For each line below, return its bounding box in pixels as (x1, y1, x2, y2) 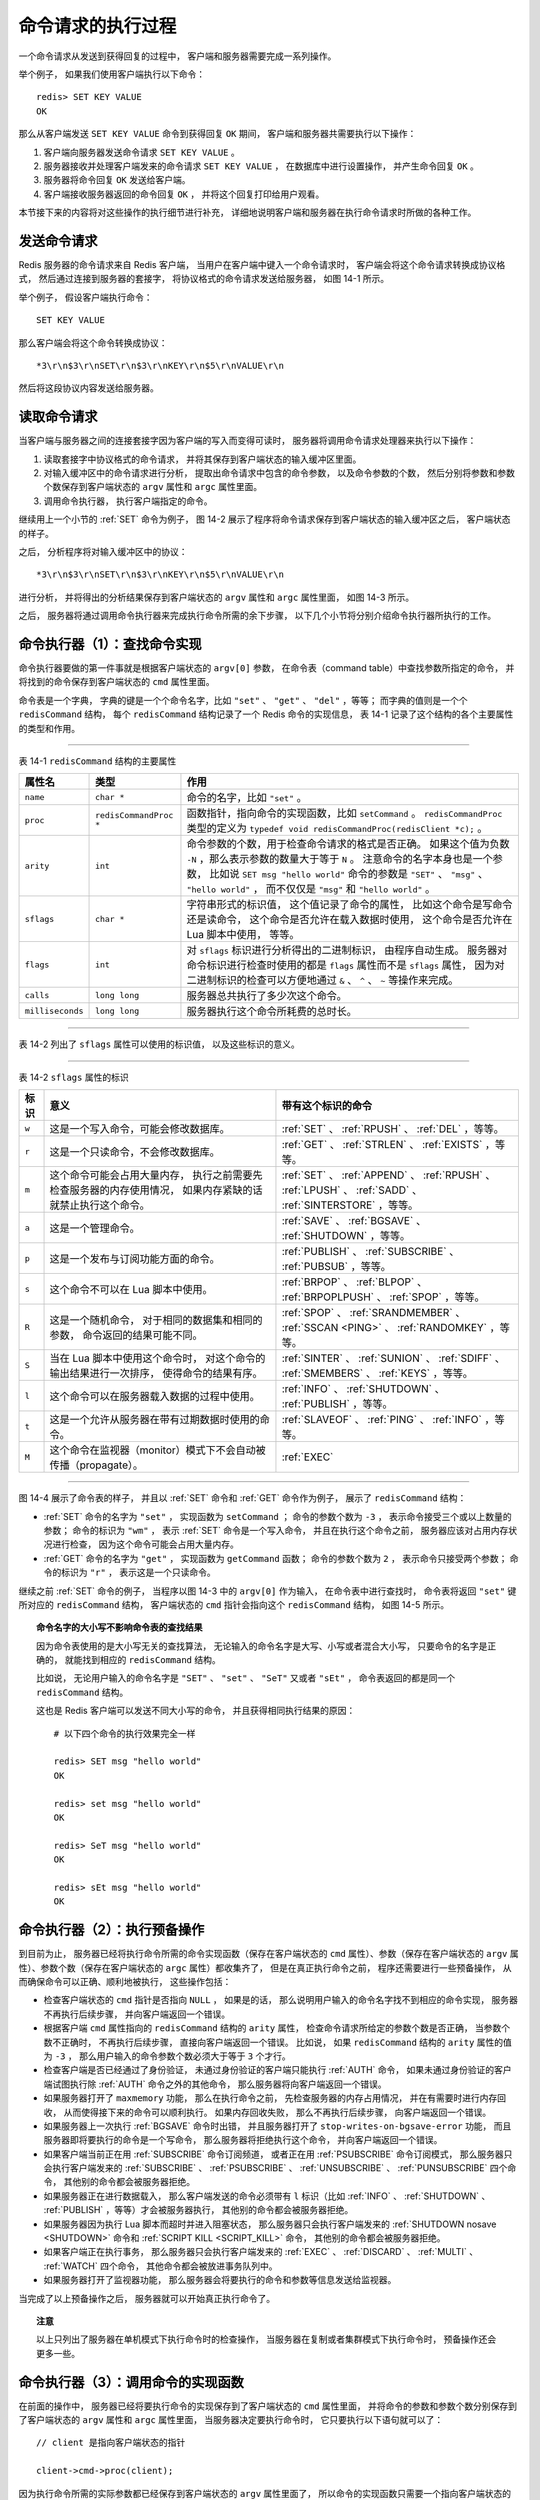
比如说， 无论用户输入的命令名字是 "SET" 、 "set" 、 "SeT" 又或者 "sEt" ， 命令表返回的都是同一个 (36, 1672, 455, 1684)
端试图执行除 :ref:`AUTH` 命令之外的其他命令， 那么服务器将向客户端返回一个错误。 (43, 2078, 387, 2090)
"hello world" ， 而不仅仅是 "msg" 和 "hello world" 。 (186, 882, 436, 896)
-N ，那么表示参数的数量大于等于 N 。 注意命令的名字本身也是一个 (186, 852, 494, 866)
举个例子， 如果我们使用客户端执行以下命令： (18, 68, 205, 80)
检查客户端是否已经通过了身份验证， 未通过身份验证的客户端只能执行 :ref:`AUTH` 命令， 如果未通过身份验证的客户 (43, 2064, 512, 2076)
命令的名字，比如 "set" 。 (186, 791, 307, 805)
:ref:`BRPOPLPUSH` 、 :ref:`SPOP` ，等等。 (281, 1290, 485, 1304)
